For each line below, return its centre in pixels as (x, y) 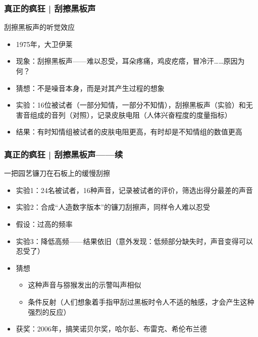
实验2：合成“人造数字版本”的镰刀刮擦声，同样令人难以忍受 (113, 207)
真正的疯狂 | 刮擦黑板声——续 (64, 154)
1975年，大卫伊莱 (44, 44)
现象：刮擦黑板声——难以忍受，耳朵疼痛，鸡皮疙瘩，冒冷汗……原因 (127, 61)
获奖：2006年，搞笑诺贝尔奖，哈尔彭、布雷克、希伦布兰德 (111, 329)
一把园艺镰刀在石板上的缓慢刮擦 (57, 173)
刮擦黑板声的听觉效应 (39, 27)
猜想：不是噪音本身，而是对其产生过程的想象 (90, 88)
